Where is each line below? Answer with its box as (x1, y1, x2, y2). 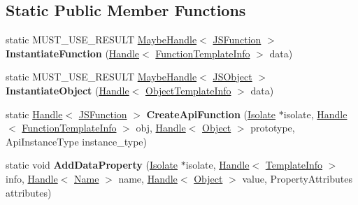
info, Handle (6, 171, 58, 185)
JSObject (213, 69, 252, 84)
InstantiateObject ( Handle (6, 83, 129, 97)
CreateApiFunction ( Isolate (146, 106, 276, 121)
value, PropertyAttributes (242, 171, 352, 185)
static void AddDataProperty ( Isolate (6, 157, 178, 172)
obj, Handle (136, 120, 186, 135)
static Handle (6, 106, 63, 121)
